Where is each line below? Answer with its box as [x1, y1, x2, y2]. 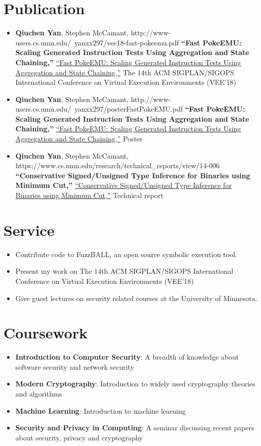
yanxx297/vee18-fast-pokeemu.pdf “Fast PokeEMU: [74, 37, 242, 47]
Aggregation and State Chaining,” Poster [15, 133, 143, 144]
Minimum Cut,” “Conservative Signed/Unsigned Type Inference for [15, 180, 232, 190]
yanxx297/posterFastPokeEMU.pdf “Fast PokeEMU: [74, 104, 245, 114]
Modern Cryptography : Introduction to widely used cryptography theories [15, 378, 255, 389]
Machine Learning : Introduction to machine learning [15, 405, 186, 416]
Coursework [4, 322, 88, 343]
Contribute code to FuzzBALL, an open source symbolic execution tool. [15, 249, 237, 259]
